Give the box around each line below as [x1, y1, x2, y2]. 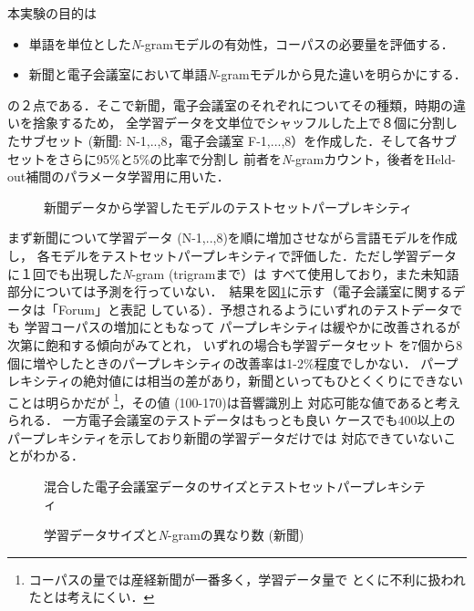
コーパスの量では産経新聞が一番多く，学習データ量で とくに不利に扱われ [28, 569, 466, 588]
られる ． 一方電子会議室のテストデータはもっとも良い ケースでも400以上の [7, 409, 456, 429]
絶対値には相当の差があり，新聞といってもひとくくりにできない [83, 371, 463, 390]
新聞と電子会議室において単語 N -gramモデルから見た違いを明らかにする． [28, 65, 467, 84]
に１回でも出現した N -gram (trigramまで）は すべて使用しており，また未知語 [7, 264, 459, 283]
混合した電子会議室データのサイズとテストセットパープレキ [44, 476, 400, 495]
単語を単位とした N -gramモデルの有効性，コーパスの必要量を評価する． [28, 34, 454, 53]
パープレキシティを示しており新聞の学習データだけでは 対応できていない [7, 428, 444, 447]
